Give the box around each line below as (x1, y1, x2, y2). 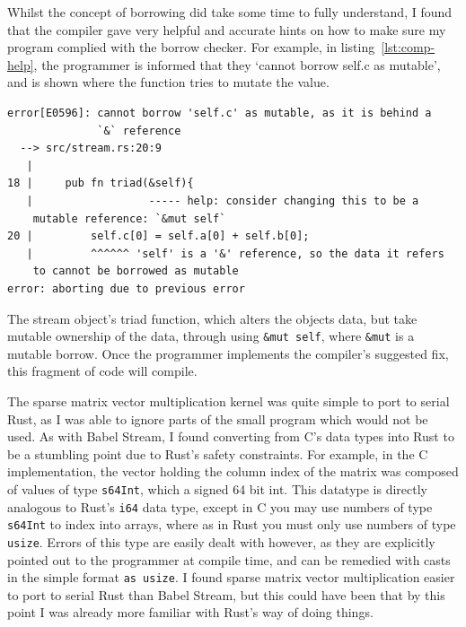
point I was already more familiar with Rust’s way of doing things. (7, 603, 374, 622)
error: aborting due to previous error (7, 282, 245, 295)
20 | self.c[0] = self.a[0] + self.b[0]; (7, 230, 310, 243)
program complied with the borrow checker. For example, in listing (7, 38, 375, 57)
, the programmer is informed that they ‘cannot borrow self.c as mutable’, (33, 55, 441, 74)
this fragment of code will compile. (7, 361, 198, 380)
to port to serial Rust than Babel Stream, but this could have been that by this (7, 585, 445, 604)
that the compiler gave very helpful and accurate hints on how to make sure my (7, 20, 446, 39)
